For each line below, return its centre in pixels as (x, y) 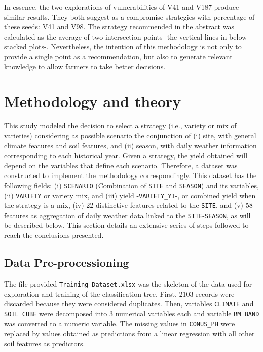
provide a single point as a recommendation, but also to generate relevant (118, 56)
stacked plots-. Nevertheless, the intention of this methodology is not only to (123, 46)
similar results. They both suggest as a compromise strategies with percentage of (129, 16)
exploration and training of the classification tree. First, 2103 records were (119, 293)
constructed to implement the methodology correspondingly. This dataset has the (130, 175)
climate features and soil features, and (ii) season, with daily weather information (130, 145)
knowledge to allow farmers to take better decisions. (85, 66)
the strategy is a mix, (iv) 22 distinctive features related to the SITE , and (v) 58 (128, 205)
